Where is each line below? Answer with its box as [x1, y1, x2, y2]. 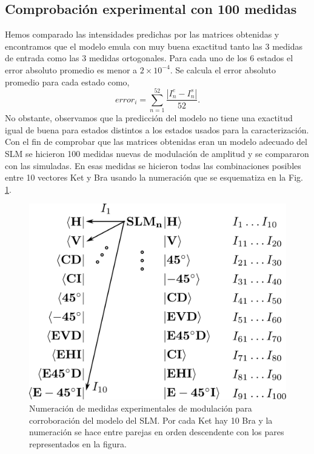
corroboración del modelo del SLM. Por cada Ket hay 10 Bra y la [29, 413, 273, 426]
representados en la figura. [29, 437, 127, 450]
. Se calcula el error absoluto [170, 63, 276, 76]
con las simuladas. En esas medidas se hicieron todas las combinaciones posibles [5, 159, 301, 172]
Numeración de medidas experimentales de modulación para [29, 402, 252, 415]
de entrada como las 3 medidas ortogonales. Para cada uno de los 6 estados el [5, 52, 293, 64]
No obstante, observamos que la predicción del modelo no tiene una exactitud [5, 112, 293, 124]
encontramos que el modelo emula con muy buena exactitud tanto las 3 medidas [5, 39, 303, 52]
